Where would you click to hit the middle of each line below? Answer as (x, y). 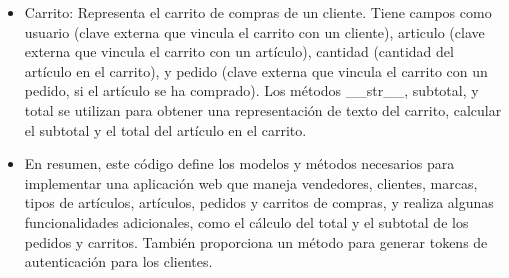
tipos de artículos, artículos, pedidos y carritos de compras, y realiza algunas (259, 202)
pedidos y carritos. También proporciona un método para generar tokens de (256, 241)
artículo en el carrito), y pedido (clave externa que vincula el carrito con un (256, 70)
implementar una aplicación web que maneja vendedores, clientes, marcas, (251, 182)
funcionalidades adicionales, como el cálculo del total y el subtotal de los (246, 221)
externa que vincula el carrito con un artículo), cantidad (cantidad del (239, 51)
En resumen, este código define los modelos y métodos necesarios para (239, 163)
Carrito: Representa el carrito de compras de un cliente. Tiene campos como (258, 12)
